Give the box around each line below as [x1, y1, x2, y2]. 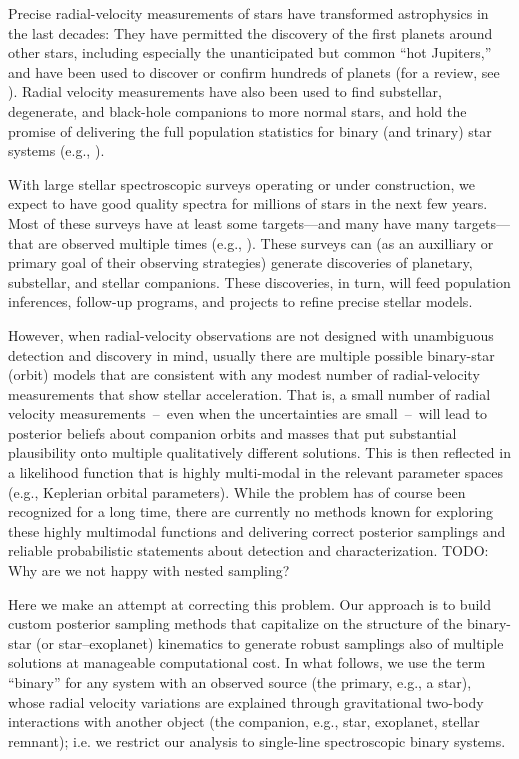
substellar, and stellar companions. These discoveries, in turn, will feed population [8, 271, 511, 292]
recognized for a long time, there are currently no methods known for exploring [8, 501, 493, 522]
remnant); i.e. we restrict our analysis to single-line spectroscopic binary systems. [8, 730, 506, 751]
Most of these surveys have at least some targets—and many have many [8, 212, 450, 233]
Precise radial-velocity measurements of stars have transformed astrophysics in [8, 3, 489, 23]
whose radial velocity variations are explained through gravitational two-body [8, 691, 484, 712]
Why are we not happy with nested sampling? [8, 560, 290, 581]
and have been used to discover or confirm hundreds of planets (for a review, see [8, 61, 500, 82]
